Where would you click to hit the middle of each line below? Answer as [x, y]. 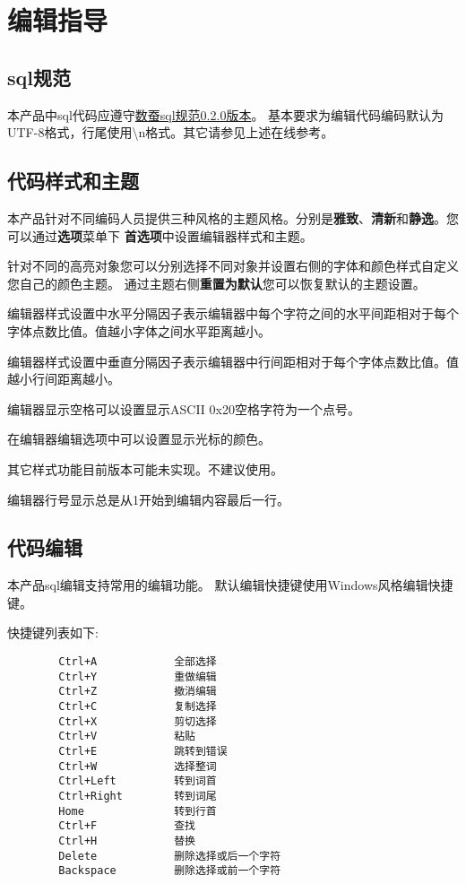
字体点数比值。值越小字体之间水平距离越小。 [139, 330]
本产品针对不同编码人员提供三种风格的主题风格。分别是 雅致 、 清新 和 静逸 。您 [233, 217]
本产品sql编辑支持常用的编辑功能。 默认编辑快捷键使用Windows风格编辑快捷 [230, 585]
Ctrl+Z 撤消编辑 [138, 692]
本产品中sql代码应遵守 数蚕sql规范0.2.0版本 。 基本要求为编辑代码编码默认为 [226, 114]
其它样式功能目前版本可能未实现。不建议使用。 [145, 468]
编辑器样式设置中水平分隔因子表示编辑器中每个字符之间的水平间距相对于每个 [233, 313]
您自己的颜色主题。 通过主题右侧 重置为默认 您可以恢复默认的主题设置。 [216, 283]
